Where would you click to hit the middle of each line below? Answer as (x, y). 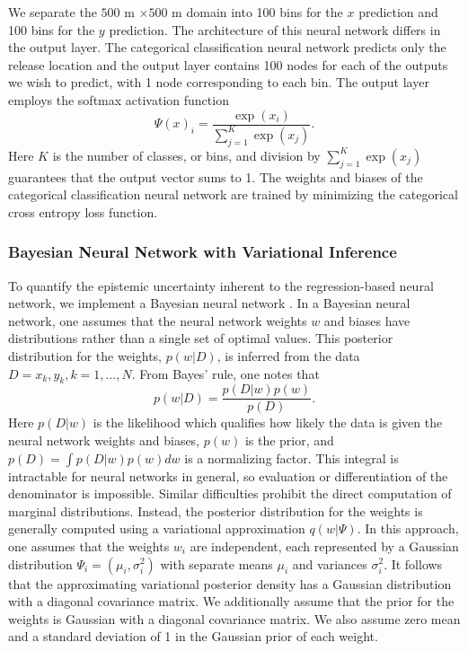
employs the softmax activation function (119, 99)
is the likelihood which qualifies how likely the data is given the (268, 422)
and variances (330, 563)
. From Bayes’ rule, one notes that (225, 373)
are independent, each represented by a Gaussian (324, 545)
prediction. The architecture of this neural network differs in (275, 29)
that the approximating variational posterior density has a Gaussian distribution (230, 583)
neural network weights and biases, (104, 440)
